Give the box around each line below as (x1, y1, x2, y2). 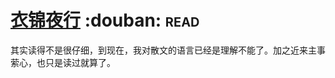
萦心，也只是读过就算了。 (10, 56, 116, 68)
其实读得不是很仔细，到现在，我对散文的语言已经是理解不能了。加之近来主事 (10, 44, 326, 56)
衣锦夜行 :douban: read (10, 9, 200, 32)
